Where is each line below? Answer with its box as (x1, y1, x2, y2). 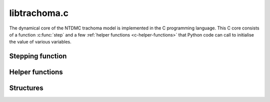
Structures (9, 84, 43, 92)
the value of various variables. (9, 39, 72, 45)
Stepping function (9, 52, 67, 60)
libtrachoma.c (9, 7, 69, 18)
